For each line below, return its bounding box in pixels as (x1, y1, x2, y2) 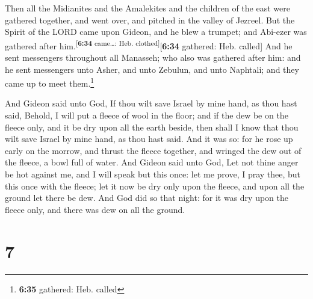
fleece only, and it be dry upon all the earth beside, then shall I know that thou (5, 120, 299, 133)
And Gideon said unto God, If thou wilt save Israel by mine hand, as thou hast (5, 97, 297, 109)
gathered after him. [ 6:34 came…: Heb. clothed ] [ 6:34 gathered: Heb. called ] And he (5, 37, 293, 52)
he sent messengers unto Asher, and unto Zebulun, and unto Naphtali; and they (5, 63, 299, 75)
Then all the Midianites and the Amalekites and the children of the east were (5, 2, 290, 14)
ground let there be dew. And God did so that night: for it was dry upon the (5, 191, 289, 204)
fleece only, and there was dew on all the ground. (5, 203, 185, 215)
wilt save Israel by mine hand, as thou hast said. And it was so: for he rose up (5, 132, 293, 145)
